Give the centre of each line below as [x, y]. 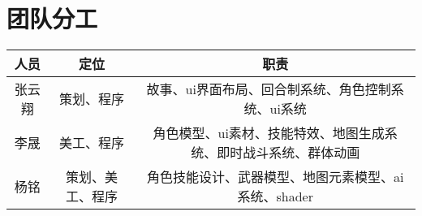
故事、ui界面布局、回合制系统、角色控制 [269, 89]
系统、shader [275, 197]
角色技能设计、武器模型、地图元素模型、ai [275, 177]
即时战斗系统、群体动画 [289, 153]
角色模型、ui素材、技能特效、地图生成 [269, 133]
